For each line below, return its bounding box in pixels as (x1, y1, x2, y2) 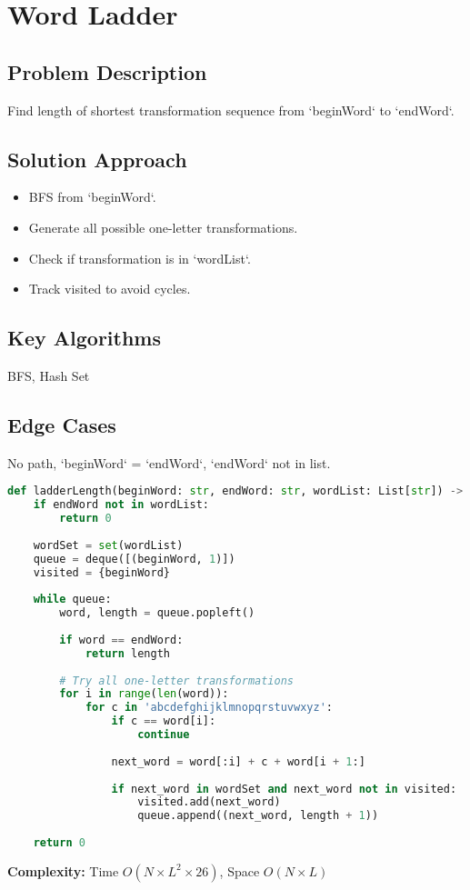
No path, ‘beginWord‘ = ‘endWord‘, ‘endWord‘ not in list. (7, 453, 331, 472)
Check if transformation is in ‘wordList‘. (28, 248, 251, 267)
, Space (219, 861, 260, 880)
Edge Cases (7, 410, 116, 438)
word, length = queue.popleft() (59, 606, 255, 620)
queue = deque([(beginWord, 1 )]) (33, 552, 235, 565)
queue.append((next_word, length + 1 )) (137, 809, 379, 823)
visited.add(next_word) (137, 795, 281, 809)
